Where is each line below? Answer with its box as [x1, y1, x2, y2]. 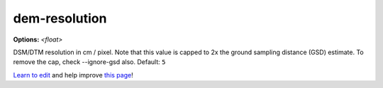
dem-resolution [13, 11, 107, 26]
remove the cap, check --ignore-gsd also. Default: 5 [13, 58, 166, 66]
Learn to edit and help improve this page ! [13, 70, 134, 79]
